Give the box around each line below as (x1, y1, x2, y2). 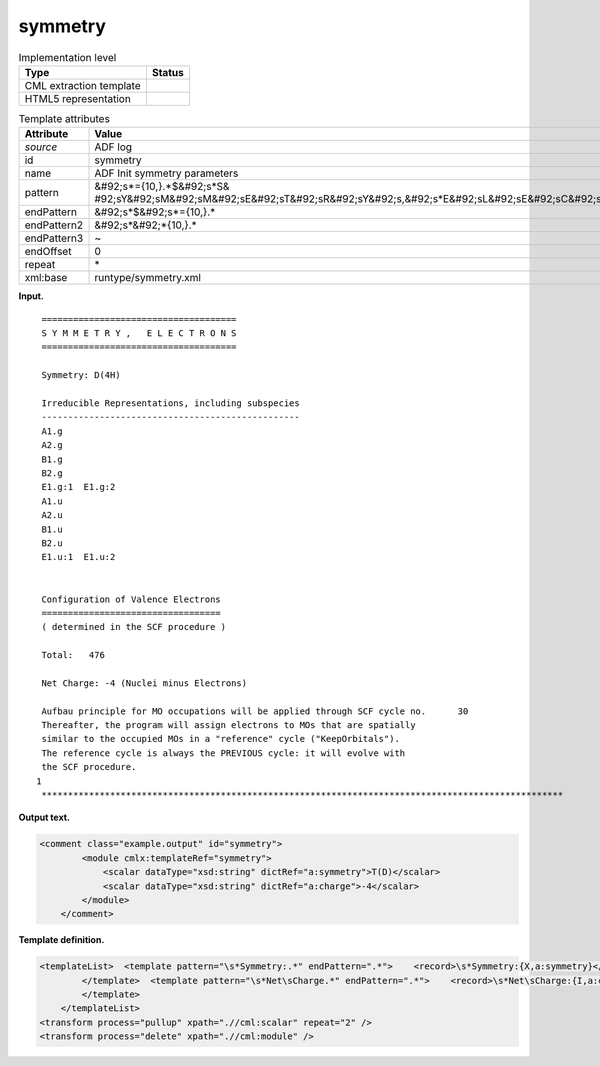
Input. (18, 290, 44, 302)
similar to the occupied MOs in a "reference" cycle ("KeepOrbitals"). (41, 733, 400, 745)
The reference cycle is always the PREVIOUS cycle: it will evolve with (41, 747, 406, 759)
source (24, 140, 58, 154)
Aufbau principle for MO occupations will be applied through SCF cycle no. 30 (41, 705, 469, 717)
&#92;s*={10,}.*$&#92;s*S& (94, 180, 230, 194)
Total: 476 (41, 650, 105, 661)
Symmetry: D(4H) (41, 370, 121, 381)
